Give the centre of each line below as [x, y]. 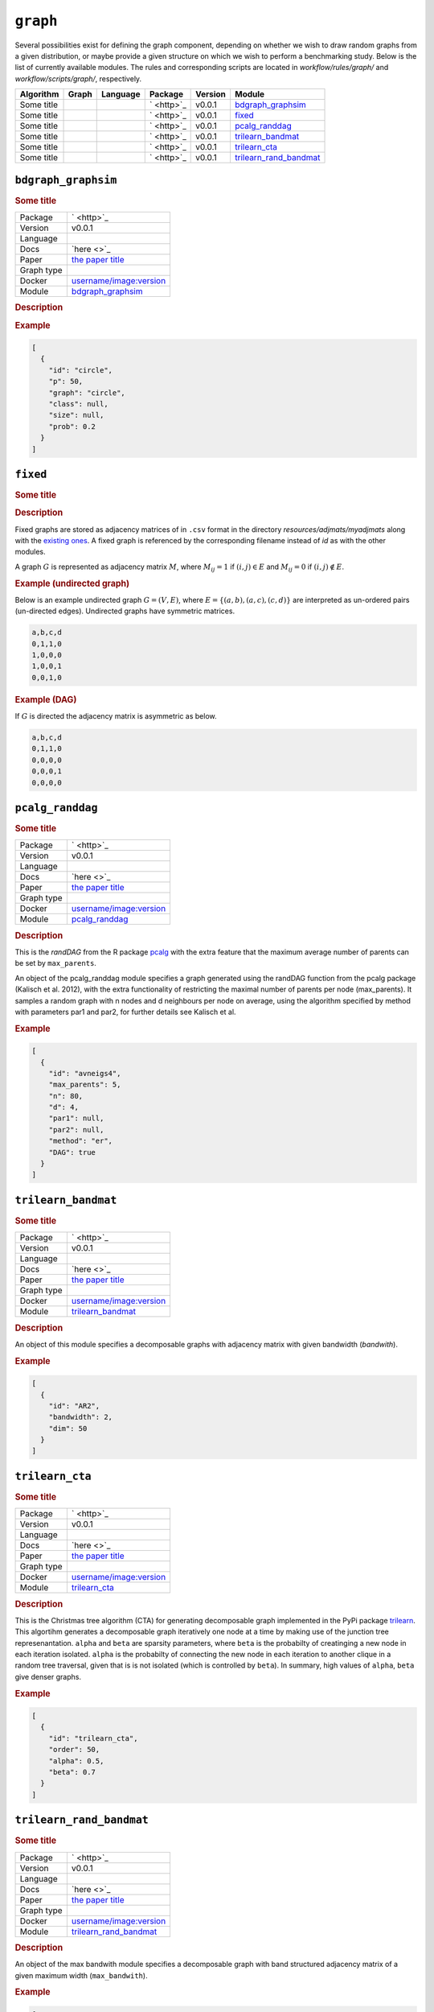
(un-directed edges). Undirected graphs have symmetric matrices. [125, 611]
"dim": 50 [68, 1428]
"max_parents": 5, [85, 1085]
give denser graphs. [48, 1676]
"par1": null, [76, 1118]
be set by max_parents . [55, 963]
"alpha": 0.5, [76, 1761]
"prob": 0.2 [72, 426]
